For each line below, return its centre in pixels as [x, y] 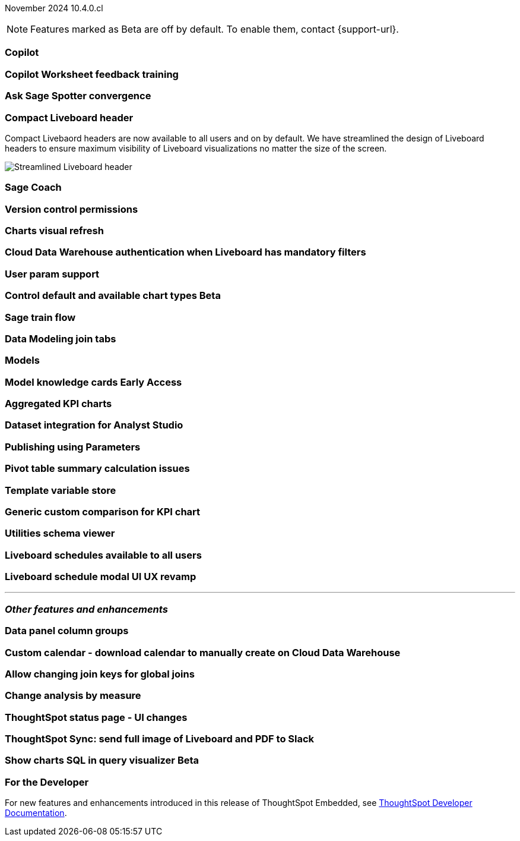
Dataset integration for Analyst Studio [94, 425]
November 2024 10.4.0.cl [54, 8]
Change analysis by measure [73, 696]
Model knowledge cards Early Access [93, 382]
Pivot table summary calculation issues [97, 469]
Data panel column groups [67, 631]
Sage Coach [33, 188]
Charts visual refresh [54, 231]
